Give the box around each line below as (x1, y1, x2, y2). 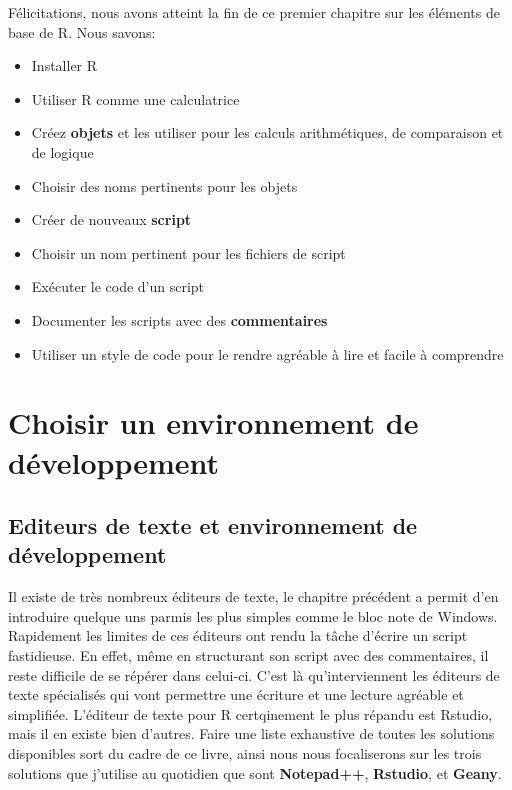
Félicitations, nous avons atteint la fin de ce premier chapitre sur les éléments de (8, 2, 500, 22)
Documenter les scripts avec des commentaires (31, 309, 328, 330)
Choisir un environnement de (8, 402, 419, 443)
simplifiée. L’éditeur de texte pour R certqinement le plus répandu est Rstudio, (8, 703, 493, 724)
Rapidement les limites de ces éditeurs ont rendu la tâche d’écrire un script (8, 625, 468, 646)
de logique (31, 141, 94, 162)
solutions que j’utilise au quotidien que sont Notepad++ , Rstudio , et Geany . (8, 762, 502, 783)
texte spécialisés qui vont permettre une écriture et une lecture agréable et (8, 684, 464, 705)
